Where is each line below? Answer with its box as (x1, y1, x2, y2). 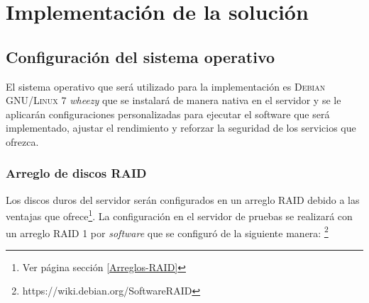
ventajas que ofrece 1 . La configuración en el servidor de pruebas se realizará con (6, 207, 353, 224)
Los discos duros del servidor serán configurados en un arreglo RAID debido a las (6, 192, 360, 207)
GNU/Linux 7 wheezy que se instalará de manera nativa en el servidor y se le (6, 93, 341, 108)
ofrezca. (6, 134, 39, 149)
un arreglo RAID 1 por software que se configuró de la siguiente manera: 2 (6, 223, 329, 240)
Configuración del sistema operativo (6, 45, 275, 67)
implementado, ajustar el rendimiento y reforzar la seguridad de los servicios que (6, 120, 356, 135)
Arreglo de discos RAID (6, 164, 147, 182)
